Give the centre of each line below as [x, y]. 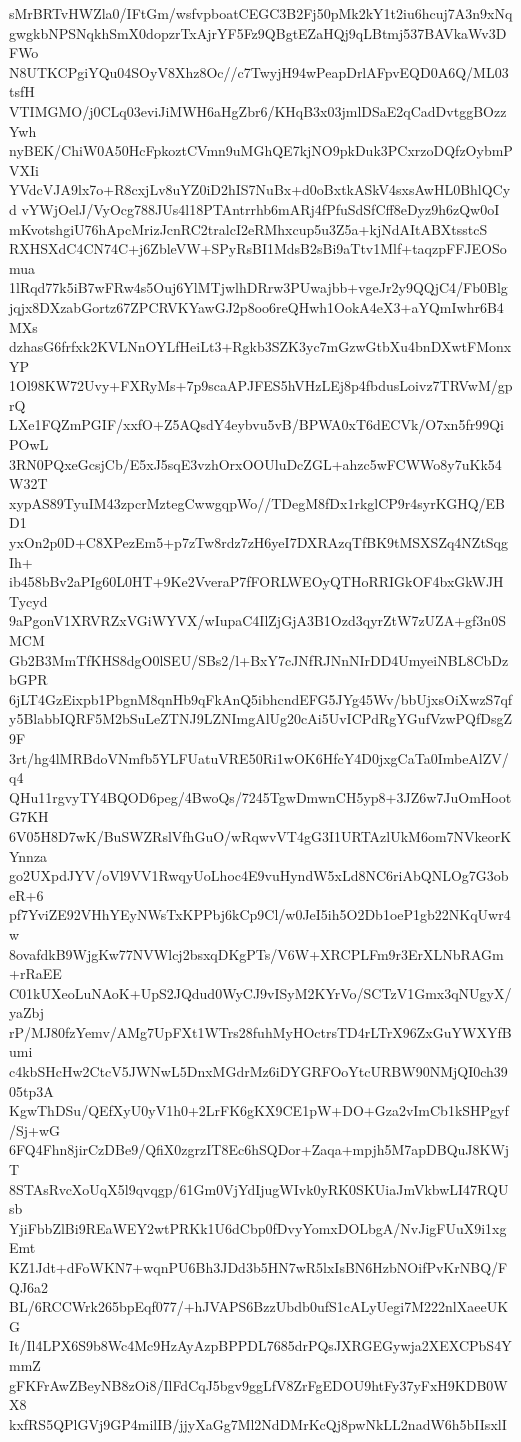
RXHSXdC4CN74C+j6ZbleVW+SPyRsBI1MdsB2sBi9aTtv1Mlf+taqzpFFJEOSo [258, 248]
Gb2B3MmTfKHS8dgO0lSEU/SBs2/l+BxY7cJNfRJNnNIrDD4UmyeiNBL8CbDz [259, 659]
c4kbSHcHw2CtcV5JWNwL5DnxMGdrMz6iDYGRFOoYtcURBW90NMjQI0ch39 [258, 1071]
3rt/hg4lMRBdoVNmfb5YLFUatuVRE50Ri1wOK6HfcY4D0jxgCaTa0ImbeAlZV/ [259, 757]
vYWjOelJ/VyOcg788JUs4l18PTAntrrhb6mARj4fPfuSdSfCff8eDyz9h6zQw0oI [260, 208]
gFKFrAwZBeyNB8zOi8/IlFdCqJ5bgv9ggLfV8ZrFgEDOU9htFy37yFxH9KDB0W [258, 1384]
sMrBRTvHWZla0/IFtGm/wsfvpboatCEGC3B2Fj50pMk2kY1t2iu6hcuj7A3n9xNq [261, 13]
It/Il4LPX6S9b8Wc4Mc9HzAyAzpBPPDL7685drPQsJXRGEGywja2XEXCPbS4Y [260, 1345]
